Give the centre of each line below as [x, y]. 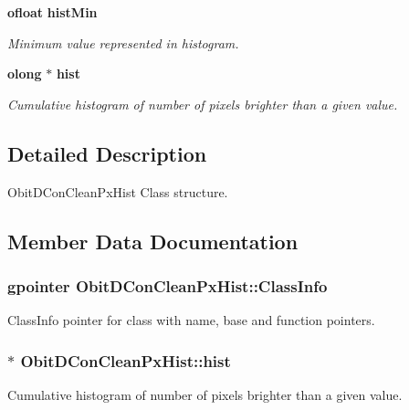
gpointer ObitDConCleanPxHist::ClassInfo [168, 285]
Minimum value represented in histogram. [123, 42]
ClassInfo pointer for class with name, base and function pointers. [191, 320]
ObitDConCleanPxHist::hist [126, 360]
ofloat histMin [52, 12]
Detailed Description [107, 153]
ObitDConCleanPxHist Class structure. [118, 191]
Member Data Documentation [153, 241]
